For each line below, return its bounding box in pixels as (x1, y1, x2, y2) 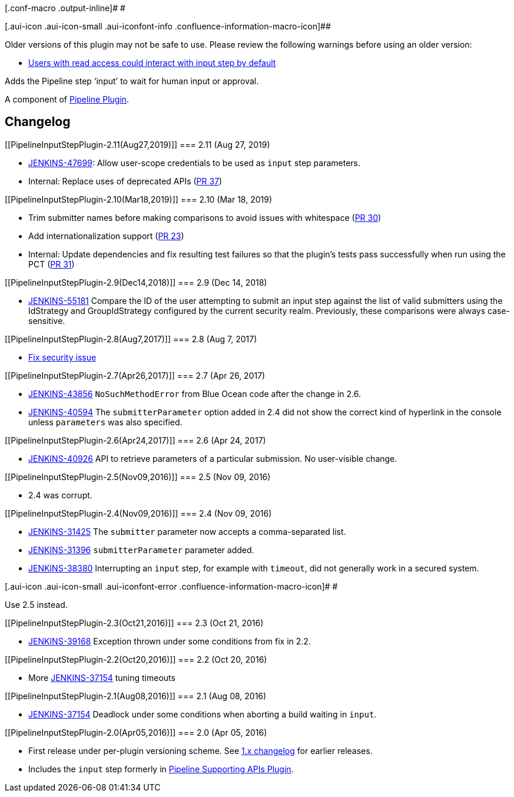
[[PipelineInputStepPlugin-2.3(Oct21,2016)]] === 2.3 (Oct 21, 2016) (5, 617, 264, 628)
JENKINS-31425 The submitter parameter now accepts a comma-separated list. (28, 526, 346, 537)
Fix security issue (28, 352, 97, 362)
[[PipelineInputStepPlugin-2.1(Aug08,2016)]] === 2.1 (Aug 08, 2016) (5, 690, 267, 701)
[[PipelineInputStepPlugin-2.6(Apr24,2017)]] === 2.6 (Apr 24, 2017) (5, 435, 266, 445)
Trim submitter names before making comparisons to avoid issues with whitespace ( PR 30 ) (28, 212, 382, 223)
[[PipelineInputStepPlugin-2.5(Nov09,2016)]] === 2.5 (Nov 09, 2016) (5, 471, 271, 482)
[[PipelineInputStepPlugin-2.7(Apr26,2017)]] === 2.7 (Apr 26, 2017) (5, 370, 266, 381)
